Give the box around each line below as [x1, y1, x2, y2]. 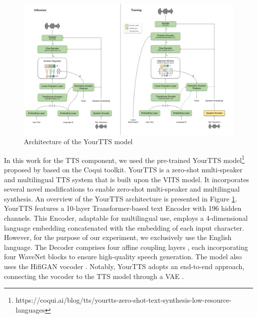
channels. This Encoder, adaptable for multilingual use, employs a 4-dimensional [4, 212, 248, 223]
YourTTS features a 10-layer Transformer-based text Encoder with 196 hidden [4, 203, 242, 213]
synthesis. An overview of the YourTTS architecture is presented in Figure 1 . [4, 193, 237, 203]
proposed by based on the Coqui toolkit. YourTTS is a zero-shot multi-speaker [4, 164, 243, 174]
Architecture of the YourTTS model [24, 136, 133, 147]
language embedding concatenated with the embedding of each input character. [4, 222, 244, 233]
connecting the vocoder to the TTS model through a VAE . [4, 271, 184, 281]
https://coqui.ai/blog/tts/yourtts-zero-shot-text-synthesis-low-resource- [15, 295, 232, 305]
